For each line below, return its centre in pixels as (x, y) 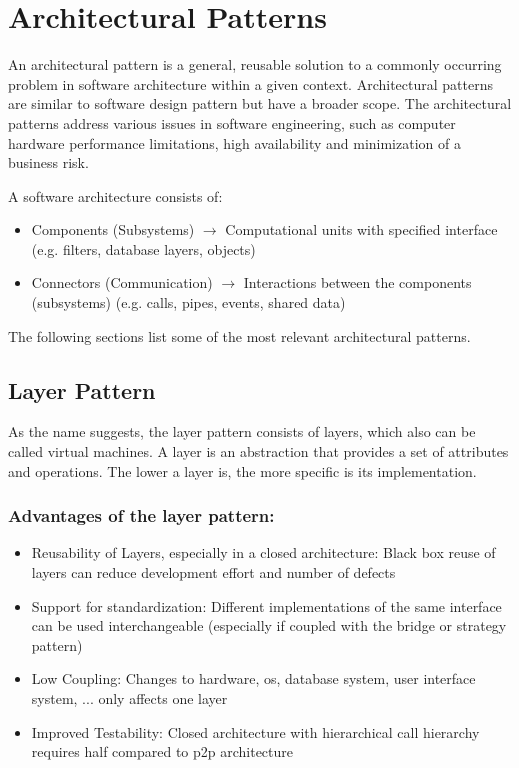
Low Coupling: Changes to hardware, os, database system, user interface (253, 678)
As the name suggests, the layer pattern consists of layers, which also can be (242, 431)
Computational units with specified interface (361, 229)
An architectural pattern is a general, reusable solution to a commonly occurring (255, 64)
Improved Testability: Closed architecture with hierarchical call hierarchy (255, 731)
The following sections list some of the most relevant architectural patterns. (239, 335)
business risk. (48, 162)
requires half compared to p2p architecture (162, 751)
